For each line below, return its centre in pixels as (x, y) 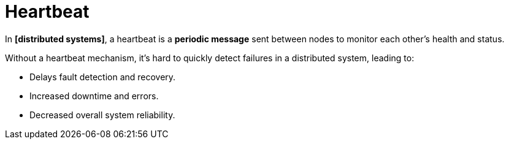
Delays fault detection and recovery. (103, 77)
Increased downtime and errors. (94, 96)
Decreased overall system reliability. (102, 115)
